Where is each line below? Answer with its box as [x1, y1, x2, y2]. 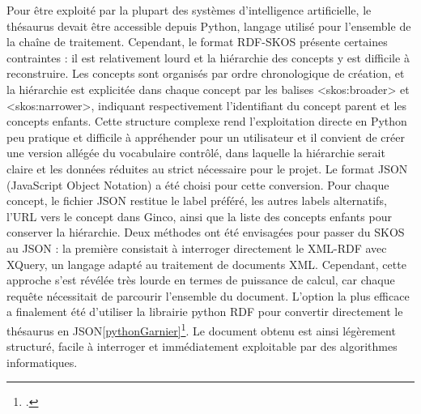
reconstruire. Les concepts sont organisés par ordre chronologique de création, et [6, 65, 405, 82]
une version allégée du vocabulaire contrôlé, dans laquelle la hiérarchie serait [6, 144, 385, 161]
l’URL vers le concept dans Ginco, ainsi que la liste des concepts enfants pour [6, 207, 392, 224]
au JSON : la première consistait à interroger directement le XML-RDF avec [6, 239, 387, 256]
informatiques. [6, 353, 78, 370]
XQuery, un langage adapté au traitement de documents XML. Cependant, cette [6, 255, 406, 272]
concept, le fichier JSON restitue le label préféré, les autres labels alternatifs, [6, 192, 387, 209]
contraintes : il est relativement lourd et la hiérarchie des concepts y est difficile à [6, 49, 410, 66]
